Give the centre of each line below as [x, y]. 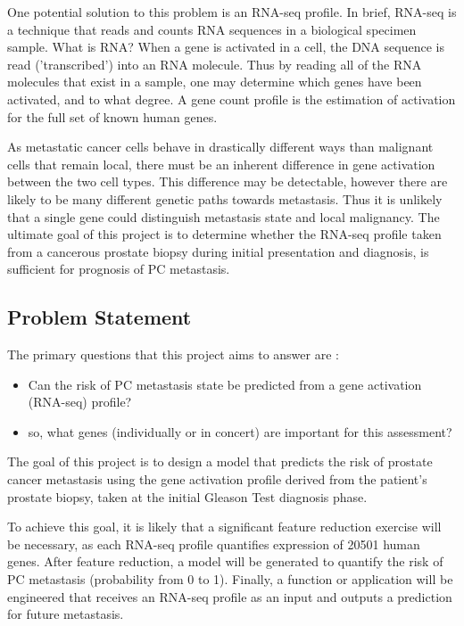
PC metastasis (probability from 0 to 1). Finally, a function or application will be [230, 579]
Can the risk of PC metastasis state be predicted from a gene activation [225, 384]
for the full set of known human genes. [112, 116]
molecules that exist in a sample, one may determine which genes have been [215, 82]
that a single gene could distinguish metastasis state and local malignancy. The [224, 216]
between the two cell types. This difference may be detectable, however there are [228, 181]
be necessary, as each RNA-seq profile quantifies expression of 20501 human [214, 544]
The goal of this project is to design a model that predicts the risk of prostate [220, 461]
